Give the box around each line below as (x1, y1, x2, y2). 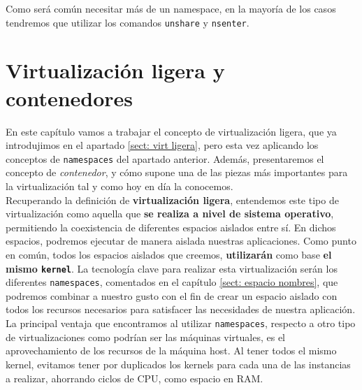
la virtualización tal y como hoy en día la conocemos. (6, 179, 233, 193)
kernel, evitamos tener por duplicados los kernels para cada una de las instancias (6, 356, 351, 371)
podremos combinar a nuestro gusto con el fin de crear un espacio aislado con (6, 288, 338, 303)
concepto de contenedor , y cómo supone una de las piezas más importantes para (6, 165, 348, 180)
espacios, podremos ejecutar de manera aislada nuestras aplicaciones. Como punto (6, 233, 356, 248)
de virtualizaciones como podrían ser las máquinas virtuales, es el (6, 329, 285, 344)
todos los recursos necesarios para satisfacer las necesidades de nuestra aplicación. (6, 302, 356, 317)
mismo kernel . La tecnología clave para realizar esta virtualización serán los (6, 261, 338, 275)
